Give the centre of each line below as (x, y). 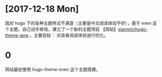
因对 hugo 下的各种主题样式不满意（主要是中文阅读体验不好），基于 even (78, 23)
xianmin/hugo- (133, 29)
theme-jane (17, 35)
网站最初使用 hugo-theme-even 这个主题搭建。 (53, 69)
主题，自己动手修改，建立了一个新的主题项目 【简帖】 (64, 29)
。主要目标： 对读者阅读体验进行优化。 (69, 35)
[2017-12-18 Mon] (42, 9)
